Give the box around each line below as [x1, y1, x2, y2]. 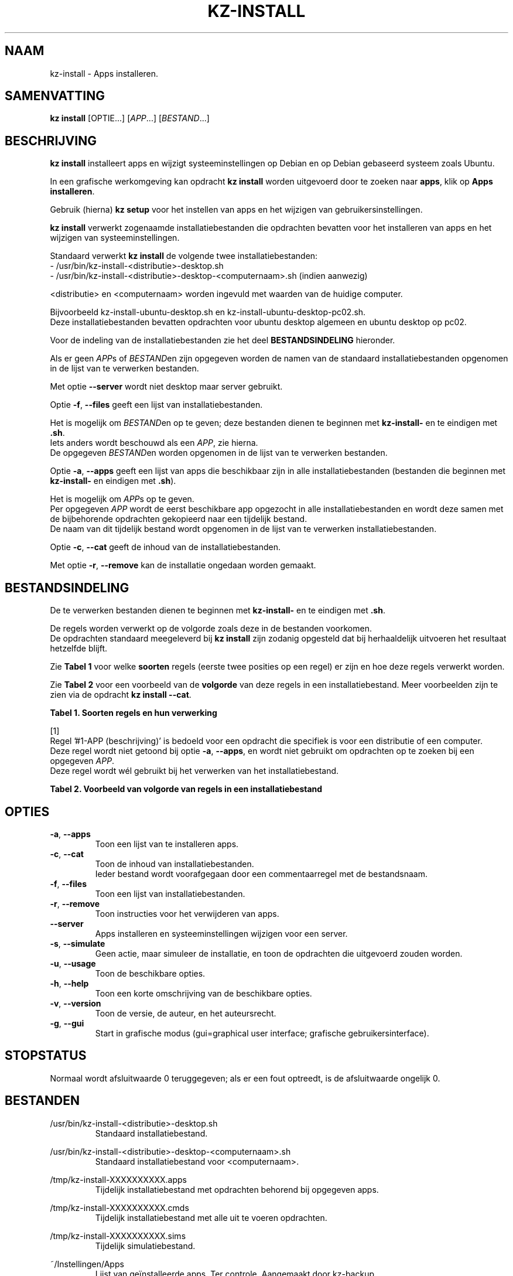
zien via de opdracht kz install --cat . [50, 690, 191, 700]
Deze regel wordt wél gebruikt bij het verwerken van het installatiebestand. [50, 766, 339, 776]
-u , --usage [50, 958, 96, 968]
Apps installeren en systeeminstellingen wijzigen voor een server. [95, 928, 348, 939]
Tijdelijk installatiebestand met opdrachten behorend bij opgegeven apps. [95, 1184, 379, 1195]
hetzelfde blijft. [50, 643, 107, 654]
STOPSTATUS [5, 1048, 87, 1063]
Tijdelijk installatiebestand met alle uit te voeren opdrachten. [95, 1212, 327, 1223]
